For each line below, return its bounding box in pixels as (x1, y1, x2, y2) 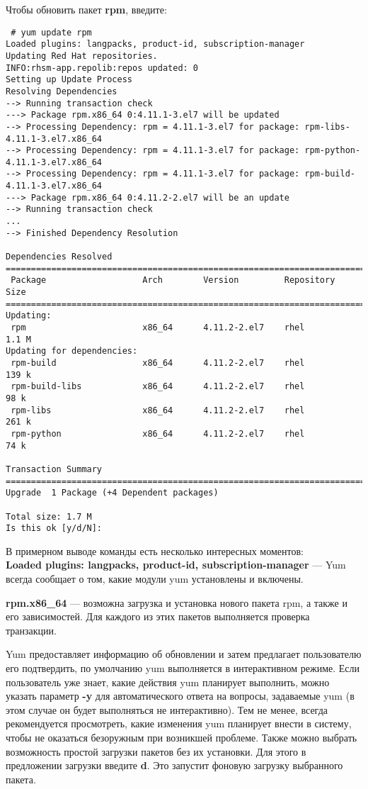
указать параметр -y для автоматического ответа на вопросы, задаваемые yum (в (6, 688, 355, 703)
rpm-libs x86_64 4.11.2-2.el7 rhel (11, 405, 305, 415)
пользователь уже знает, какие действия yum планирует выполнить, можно (6, 674, 330, 689)
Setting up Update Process (6, 74, 132, 85)
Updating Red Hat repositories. (6, 50, 158, 61)
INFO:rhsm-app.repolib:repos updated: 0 (6, 62, 199, 73)
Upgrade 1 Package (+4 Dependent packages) (6, 488, 219, 498)
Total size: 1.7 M (6, 511, 92, 522)
